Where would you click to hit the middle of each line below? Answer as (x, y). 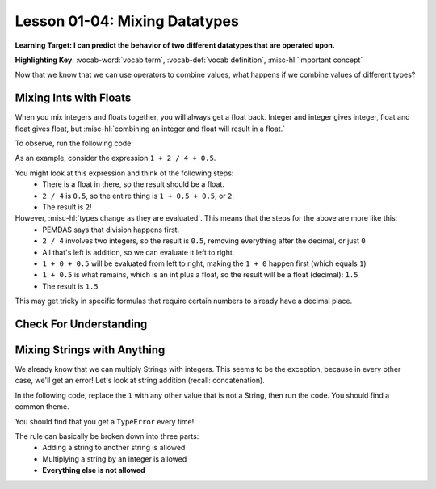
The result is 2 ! (67, 207)
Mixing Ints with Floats (73, 98)
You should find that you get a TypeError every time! (105, 421)
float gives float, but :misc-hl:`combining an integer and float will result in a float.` (150, 129)
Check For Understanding (81, 324)
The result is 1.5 (70, 286)
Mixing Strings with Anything (90, 350)
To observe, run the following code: (74, 143)
